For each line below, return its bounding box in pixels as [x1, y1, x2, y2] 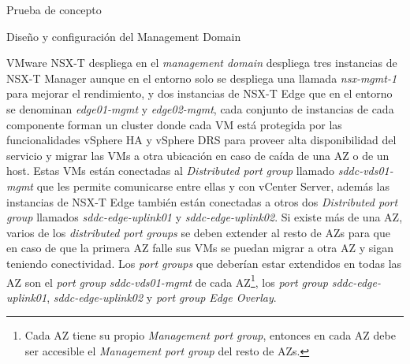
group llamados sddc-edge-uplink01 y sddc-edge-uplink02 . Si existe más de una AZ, [6, 209, 403, 225]
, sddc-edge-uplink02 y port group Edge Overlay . [47, 288, 277, 305]
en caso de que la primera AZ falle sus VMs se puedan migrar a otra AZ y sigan [6, 240, 393, 256]
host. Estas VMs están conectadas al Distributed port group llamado [6, 162, 334, 179]
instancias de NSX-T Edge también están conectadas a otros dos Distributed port [6, 193, 398, 210]
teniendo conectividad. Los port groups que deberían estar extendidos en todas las [6, 254, 402, 271]
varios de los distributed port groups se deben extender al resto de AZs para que [6, 224, 390, 240]
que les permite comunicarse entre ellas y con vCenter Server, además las [36, 177, 390, 194]
